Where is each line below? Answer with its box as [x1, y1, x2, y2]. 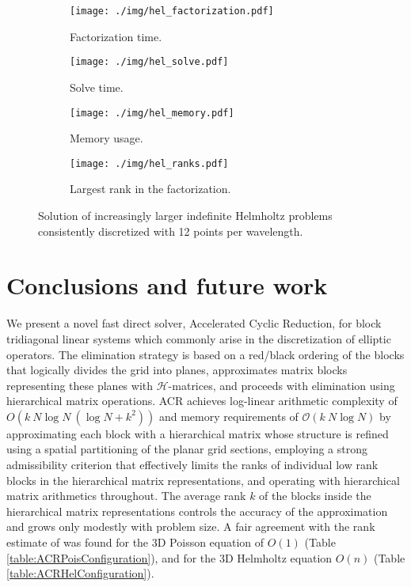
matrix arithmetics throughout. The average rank [6, 487, 246, 504]
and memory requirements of [158, 407, 299, 424]
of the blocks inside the [259, 487, 371, 504]
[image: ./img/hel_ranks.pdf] [70, 157, 229, 169]
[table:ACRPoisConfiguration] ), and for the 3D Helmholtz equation [6, 549, 333, 566]
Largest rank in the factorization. [70, 180, 231, 197]
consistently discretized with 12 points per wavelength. [38, 222, 303, 239]
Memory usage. [70, 130, 143, 146]
